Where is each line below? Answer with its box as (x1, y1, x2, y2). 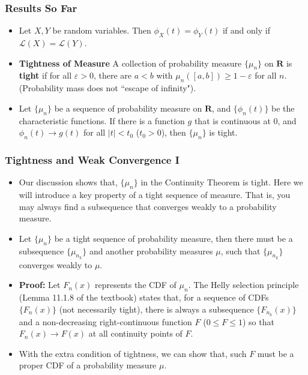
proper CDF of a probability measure (19, 359, 157, 371)
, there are (93, 69, 131, 82)
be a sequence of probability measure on (54, 101, 202, 114)
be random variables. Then (52, 24, 151, 37)
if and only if (222, 24, 270, 37)
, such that (220, 244, 261, 257)
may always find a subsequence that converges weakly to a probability (19, 200, 277, 212)
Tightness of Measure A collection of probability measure (19, 56, 242, 69)
